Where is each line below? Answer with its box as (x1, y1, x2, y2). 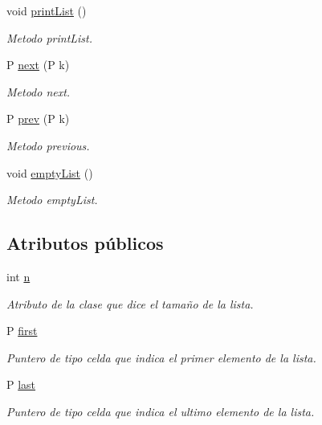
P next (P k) (6, 56, 70, 73)
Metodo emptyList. (6, 191, 98, 208)
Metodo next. (6, 83, 71, 100)
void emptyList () (6, 164, 93, 181)
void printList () (6, 2, 87, 18)
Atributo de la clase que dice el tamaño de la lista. (6, 295, 254, 312)
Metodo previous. (6, 137, 90, 153)
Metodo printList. (6, 29, 93, 46)
